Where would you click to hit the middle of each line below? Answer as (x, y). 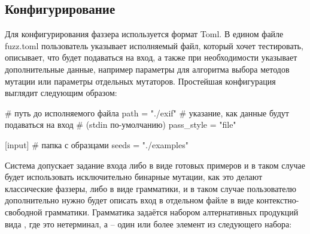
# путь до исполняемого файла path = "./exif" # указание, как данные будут (147, 112)
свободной (24, 211)
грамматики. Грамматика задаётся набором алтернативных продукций (172, 211)
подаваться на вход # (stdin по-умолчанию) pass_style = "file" (121, 124)
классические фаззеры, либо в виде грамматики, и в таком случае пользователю (151, 188)
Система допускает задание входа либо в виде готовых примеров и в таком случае (155, 165)
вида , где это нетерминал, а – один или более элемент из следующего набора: (148, 223)
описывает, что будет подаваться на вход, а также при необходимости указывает (151, 57)
